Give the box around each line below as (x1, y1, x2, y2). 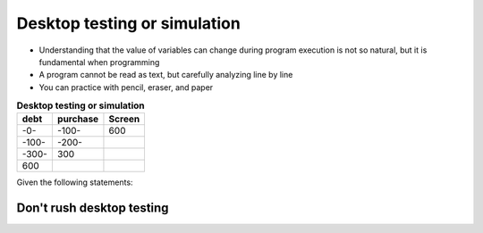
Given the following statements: (16, 177, 133, 187)
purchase (56, 112, 99, 125)
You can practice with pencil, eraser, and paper (38, 81, 214, 93)
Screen (108, 112, 140, 125)
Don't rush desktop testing (16, 201, 169, 216)
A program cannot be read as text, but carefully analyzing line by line (38, 70, 293, 80)
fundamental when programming (38, 56, 160, 67)
